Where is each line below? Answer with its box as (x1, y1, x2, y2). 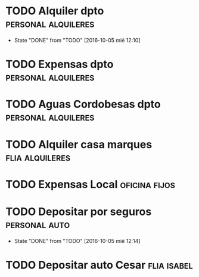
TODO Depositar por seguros (5, 205, 152, 218)
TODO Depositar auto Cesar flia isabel (5, 258, 193, 272)
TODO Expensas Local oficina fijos (5, 177, 175, 191)
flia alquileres (5, 150, 71, 164)
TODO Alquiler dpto (5, 4, 104, 18)
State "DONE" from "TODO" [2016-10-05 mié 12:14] (14, 237, 141, 244)
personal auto (5, 217, 70, 231)
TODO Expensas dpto (5, 58, 114, 71)
